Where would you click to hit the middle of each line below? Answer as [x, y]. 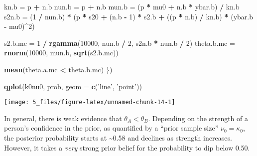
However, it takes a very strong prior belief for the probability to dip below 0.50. [127, 147]
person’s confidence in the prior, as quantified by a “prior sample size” [111, 128]
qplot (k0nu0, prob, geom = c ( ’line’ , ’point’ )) [73, 86]
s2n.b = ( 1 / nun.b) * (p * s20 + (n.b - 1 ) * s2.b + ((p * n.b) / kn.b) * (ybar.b [128, 16]
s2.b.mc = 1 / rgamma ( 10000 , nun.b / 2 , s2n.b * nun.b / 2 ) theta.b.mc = [120, 43]
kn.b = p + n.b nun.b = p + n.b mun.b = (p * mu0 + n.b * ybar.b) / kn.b [122, 6]
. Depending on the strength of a [198, 118]
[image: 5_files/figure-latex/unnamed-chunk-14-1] [90, 102]
